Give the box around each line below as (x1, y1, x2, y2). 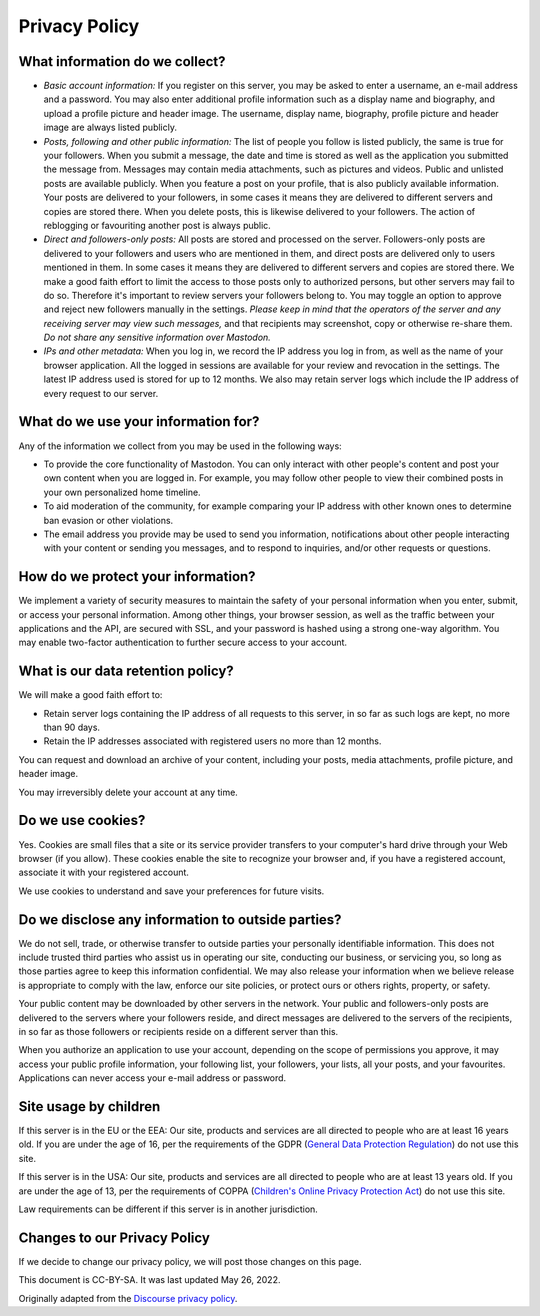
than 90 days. (43, 721, 100, 734)
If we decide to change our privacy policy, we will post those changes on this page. (18, 1255, 362, 1267)
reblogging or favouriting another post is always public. (43, 219, 272, 231)
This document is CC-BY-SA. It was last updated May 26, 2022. (18, 1274, 281, 1286)
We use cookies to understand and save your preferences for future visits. (18, 885, 325, 897)
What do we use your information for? (18, 413, 260, 430)
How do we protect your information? (18, 568, 256, 585)
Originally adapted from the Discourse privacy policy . (18, 1292, 238, 1304)
